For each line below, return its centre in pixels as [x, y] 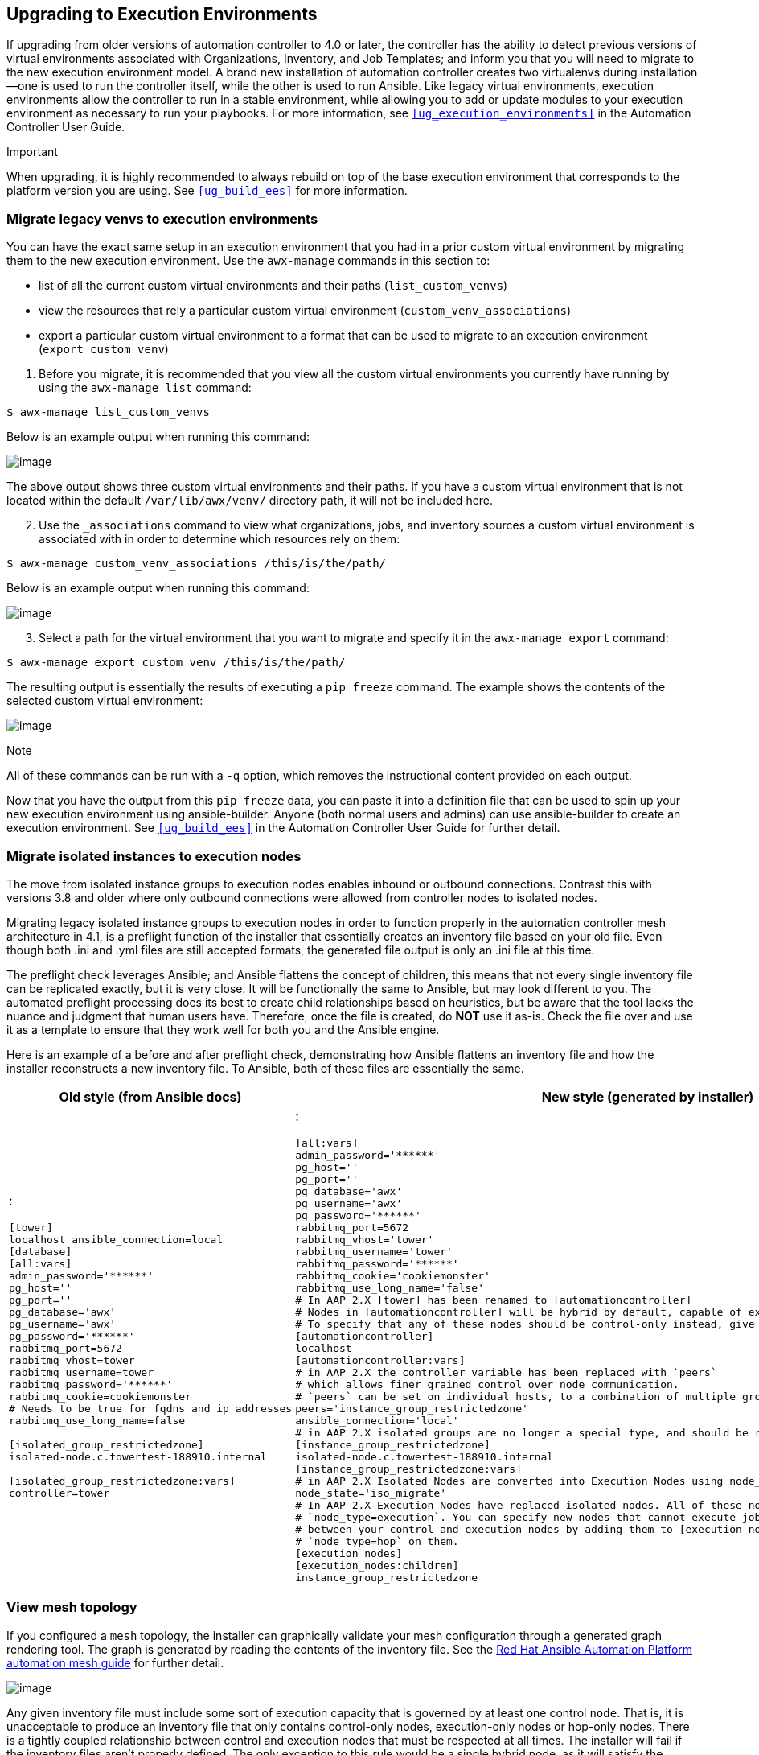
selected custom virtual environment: [105, 701]
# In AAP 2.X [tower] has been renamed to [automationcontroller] [494, 1300]
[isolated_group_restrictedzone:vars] [122, 1481]
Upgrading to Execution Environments [162, 14]
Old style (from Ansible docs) [150, 1096]
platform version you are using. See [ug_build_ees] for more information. [207, 191]
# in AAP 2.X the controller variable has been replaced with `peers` [506, 1372]
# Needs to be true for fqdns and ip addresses [151, 1408]
